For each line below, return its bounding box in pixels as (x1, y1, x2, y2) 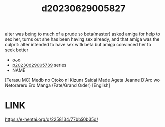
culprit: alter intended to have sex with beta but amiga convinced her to (5, 42, 152, 48)
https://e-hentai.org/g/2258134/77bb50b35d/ (5, 116, 98, 122)
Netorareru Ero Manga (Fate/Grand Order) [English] (5, 82, 110, 88)
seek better (5, 47, 29, 53)
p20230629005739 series (12, 63, 67, 68)
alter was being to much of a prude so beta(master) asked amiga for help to (5, 31, 160, 37)
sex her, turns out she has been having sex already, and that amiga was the (5, 36, 160, 42)
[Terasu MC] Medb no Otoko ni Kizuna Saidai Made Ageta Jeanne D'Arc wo (5, 77, 160, 83)
